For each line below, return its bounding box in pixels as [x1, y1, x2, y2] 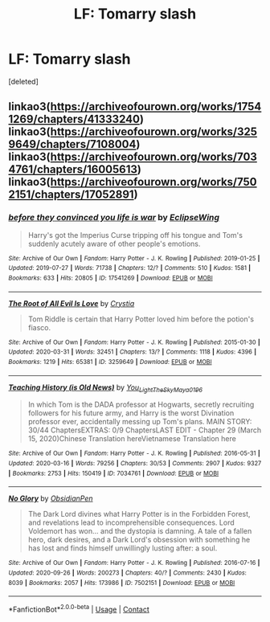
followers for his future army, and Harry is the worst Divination [27, 408, 235, 418]
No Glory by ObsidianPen [8, 493, 93, 503]
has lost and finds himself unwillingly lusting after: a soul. [27, 543, 218, 553]
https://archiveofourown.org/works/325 [50, 125, 258, 139]
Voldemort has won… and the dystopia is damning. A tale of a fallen [27, 526, 252, 536]
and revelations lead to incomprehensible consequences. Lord [27, 518, 235, 527]
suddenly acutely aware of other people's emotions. [27, 239, 201, 248]
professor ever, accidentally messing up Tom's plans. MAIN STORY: [27, 417, 252, 427]
